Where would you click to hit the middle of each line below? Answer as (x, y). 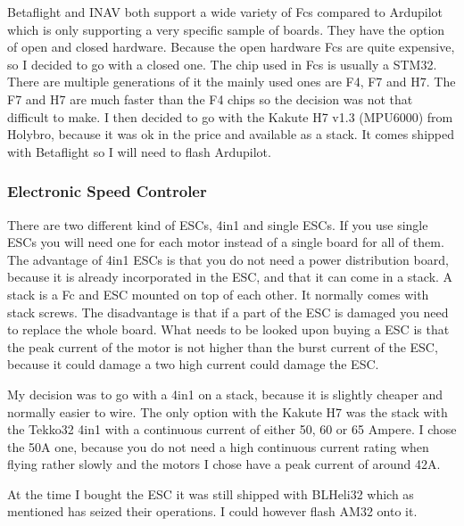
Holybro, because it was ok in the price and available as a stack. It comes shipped (231, 134)
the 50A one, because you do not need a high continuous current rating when (218, 446)
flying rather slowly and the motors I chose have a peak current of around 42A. (224, 464)
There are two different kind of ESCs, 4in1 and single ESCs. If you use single (218, 224)
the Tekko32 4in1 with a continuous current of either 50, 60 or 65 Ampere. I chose (232, 429)
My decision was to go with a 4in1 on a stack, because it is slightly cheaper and (225, 394)
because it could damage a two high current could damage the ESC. (193, 364)
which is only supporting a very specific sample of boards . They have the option (226, 29)
